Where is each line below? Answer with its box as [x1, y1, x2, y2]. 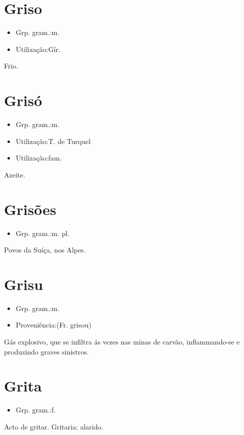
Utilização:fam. [15, 152, 62, 163]
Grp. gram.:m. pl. [15, 227, 70, 238]
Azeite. [4, 169, 25, 179]
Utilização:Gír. [15, 43, 61, 54]
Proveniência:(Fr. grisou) [15, 319, 91, 330]
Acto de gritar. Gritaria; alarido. [4, 421, 103, 431]
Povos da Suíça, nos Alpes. [4, 244, 86, 255]
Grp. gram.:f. [15, 404, 56, 415]
